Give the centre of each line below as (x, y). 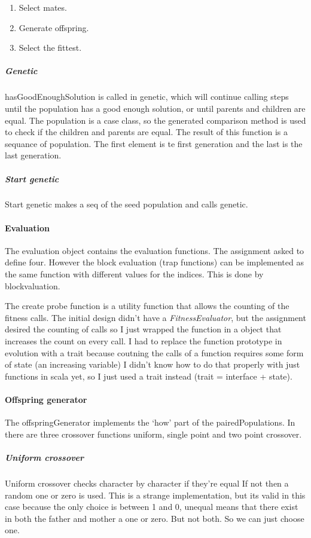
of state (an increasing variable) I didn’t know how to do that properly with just (153, 364)
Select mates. (43, 7)
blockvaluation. (33, 285)
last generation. (33, 155)
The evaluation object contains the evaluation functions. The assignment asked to (155, 250)
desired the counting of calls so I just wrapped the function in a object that (143, 329)
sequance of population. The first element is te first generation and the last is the (154, 143)
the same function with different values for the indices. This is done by (134, 274)
